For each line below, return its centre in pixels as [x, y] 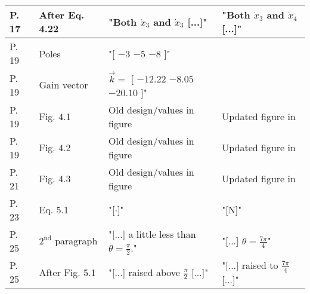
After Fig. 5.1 [67, 272]
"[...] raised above [144, 272]
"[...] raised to [250, 265]
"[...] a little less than [152, 234]
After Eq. [62, 15]
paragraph [76, 241]
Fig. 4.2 [55, 148]
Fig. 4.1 [55, 117]
